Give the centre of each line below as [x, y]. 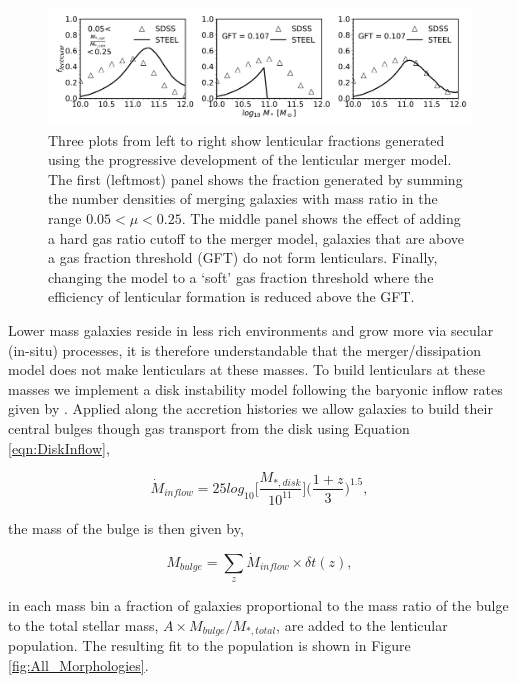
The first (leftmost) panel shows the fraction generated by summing [255, 178]
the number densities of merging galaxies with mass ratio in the [243, 198]
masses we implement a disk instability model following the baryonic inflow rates [255, 388]
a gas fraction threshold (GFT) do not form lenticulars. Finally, [243, 257]
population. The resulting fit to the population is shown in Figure [209, 645]
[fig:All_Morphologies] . [78, 664]
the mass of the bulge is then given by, [126, 527]
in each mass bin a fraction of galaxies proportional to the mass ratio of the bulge [258, 605]
